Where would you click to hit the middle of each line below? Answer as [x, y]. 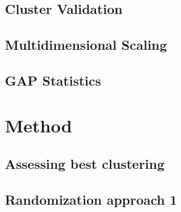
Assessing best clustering [85, 164]
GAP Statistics [53, 80]
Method [39, 125]
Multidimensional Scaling [86, 45]
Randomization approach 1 [91, 199]
